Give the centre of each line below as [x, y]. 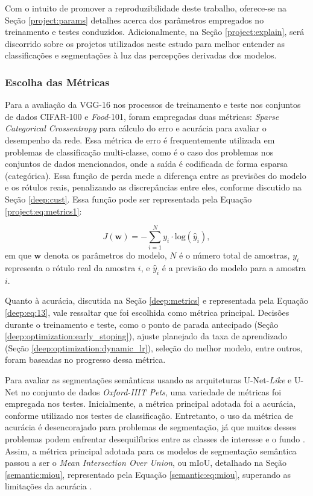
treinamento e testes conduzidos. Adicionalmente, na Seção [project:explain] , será [155, 32]
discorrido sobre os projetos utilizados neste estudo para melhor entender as [145, 43]
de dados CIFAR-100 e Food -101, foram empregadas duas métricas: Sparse [142, 116]
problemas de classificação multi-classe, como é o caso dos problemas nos [139, 152]
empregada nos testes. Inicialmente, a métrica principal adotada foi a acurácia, [150, 403]
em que [18, 255]
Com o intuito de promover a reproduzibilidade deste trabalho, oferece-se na [146, 8]
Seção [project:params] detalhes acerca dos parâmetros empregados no [134, 20]
